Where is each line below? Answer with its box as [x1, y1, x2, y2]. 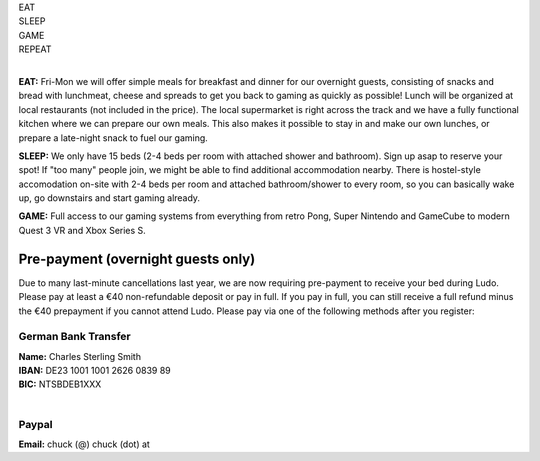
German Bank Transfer [18, 330, 132, 344]
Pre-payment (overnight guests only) [18, 250, 256, 267]
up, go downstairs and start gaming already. [18, 192, 200, 204]
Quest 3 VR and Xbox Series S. [18, 224, 147, 236]
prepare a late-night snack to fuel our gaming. [18, 131, 209, 144]
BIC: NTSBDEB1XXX [18, 378, 102, 390]
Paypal [18, 417, 53, 431]
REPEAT [18, 43, 52, 55]
